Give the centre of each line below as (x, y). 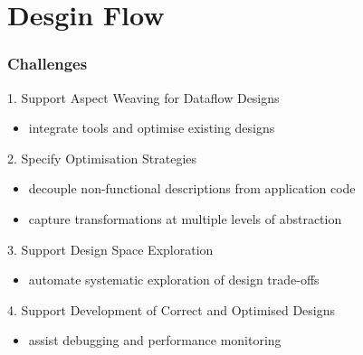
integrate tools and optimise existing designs (152, 128)
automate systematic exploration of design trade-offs (174, 280)
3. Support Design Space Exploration (110, 249)
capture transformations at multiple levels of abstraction (185, 218)
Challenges (48, 64)
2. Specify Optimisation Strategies (102, 158)
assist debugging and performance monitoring (155, 340)
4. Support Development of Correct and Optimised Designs (172, 309)
